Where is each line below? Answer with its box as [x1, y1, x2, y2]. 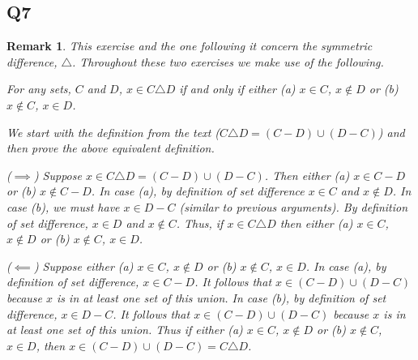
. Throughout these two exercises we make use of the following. [72, 53, 384, 70]
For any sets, [6, 80, 71, 97]
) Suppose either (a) [33, 257, 134, 274]
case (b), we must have [6, 198, 120, 215]
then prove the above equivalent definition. [6, 139, 215, 156]
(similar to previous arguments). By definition [179, 198, 408, 215]
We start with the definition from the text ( [6, 123, 220, 140]
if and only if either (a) [179, 80, 296, 97]
